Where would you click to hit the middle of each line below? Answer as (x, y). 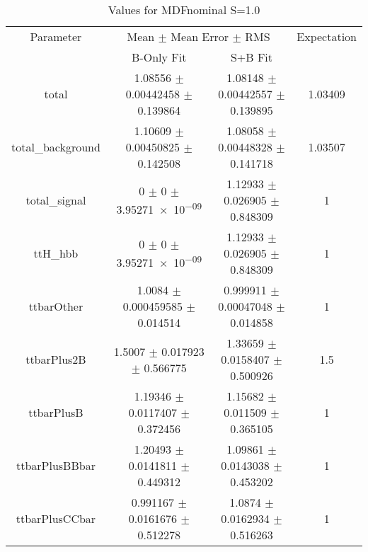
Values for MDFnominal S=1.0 (184, 10)
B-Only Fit (159, 57)
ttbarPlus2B (56, 359)
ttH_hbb (56, 253)
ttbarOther (56, 306)
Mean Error (200, 36)
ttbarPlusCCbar (56, 518)
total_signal (56, 200)
